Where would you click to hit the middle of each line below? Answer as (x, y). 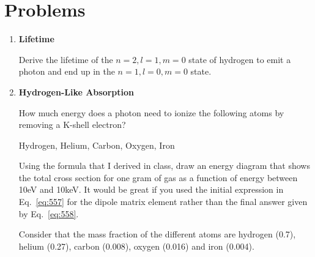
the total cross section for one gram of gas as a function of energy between (158, 177)
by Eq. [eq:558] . (49, 213)
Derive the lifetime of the (66, 59)
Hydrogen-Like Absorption (76, 91)
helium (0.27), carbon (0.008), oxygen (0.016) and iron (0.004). (136, 246)
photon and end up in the (67, 71)
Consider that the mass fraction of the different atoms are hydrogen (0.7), (157, 234)
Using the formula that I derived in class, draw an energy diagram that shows (164, 166)
